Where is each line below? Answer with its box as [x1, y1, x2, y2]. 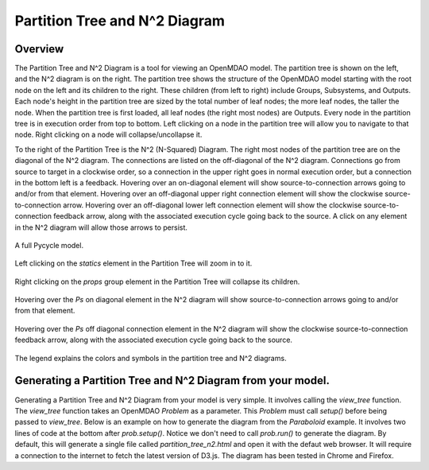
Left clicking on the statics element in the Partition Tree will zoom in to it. [14, 258, 253, 268]
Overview [14, 42, 64, 56]
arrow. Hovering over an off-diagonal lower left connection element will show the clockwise [62, 200, 362, 210]
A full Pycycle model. [14, 240, 83, 250]
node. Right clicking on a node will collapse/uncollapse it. [14, 130, 203, 139]
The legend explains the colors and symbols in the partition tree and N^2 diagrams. [14, 353, 287, 363]
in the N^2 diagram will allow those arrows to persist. [14, 223, 188, 232]
